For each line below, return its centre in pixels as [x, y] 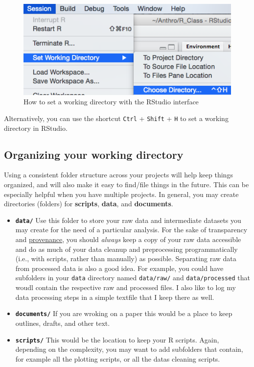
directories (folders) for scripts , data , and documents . [89, 204]
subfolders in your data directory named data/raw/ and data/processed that [133, 278]
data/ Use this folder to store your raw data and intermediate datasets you [128, 220]
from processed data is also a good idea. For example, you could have [119, 268]
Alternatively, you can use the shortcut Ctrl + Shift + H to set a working [116, 118]
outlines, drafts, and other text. [63, 323]
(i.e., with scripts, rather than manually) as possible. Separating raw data [126, 258]
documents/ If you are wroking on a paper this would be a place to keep [124, 313]
